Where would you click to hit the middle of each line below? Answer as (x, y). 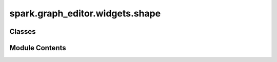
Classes (23, 32)
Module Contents (38, 48)
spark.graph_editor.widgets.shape (85, 13)
